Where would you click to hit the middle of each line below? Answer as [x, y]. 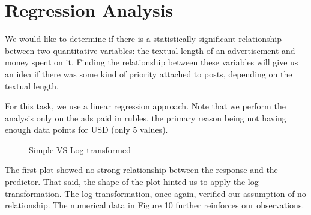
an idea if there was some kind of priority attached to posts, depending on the [149, 74]
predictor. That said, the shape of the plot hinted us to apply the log [132, 182]
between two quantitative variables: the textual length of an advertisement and [150, 50]
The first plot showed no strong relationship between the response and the [141, 170]
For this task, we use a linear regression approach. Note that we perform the [145, 106]
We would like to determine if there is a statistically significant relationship [143, 39]
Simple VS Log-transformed [80, 149]
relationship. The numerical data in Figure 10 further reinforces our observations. [155, 205]
